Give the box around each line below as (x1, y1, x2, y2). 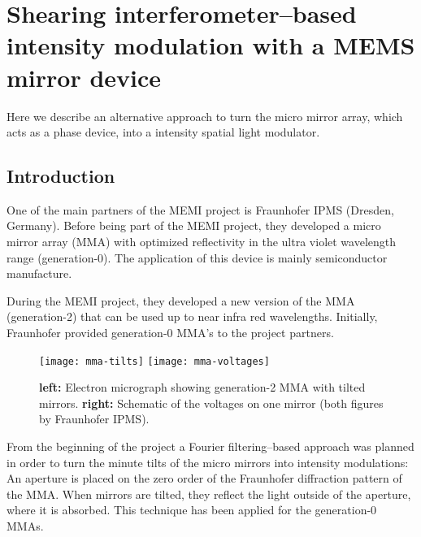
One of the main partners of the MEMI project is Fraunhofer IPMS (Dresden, (7, 201, 394, 218)
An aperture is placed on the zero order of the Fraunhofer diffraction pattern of (7, 470, 402, 487)
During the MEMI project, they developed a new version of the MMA (7, 292, 355, 309)
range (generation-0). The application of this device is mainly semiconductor (7, 249, 388, 266)
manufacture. (7, 265, 72, 282)
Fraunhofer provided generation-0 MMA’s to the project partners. (7, 324, 334, 341)
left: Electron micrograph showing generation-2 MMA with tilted (39, 379, 366, 396)
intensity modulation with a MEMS (7, 28, 415, 62)
